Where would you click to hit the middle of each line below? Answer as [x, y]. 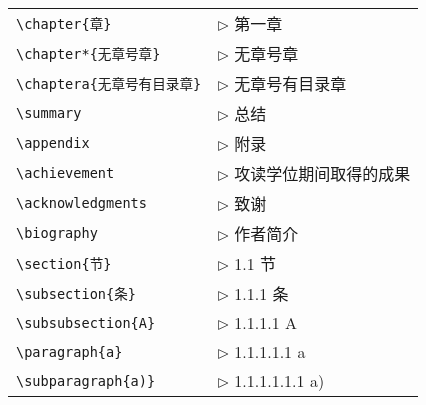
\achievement [65, 173]
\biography [57, 233]
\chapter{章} [64, 24]
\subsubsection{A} [86, 322]
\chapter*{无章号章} [88, 54]
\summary [49, 113]
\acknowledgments [81, 203]
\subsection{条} [76, 294]
